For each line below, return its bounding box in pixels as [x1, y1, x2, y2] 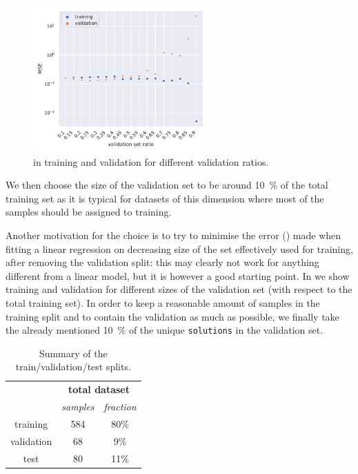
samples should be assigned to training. [6, 205, 172, 219]
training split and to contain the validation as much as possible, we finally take [6, 309, 339, 323]
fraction [103, 399, 137, 414]
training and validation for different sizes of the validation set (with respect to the [6, 282, 352, 296]
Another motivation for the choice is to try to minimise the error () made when [6, 227, 341, 242]
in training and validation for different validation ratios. [33, 154, 269, 169]
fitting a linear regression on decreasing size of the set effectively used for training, [6, 241, 353, 256]
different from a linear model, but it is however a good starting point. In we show [6, 268, 350, 283]
